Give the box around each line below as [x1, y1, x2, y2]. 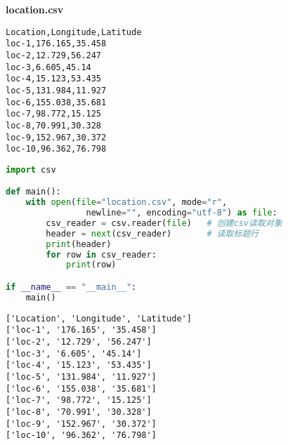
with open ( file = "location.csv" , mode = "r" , [25, 197, 228, 208]
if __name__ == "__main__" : [6, 282, 137, 292]
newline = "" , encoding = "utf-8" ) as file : [86, 208, 277, 218]
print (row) [65, 260, 117, 270]
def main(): [6, 187, 61, 197]
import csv [6, 164, 56, 175]
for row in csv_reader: [46, 249, 157, 260]
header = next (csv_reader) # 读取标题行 [46, 228, 259, 239]
